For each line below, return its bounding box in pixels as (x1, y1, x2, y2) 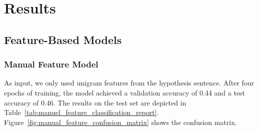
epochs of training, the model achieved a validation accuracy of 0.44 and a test (4, 87, 245, 97)
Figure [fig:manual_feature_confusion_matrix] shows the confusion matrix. (4, 116, 237, 127)
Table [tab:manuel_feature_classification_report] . (4, 107, 159, 117)
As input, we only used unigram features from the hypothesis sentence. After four (4, 77, 254, 88)
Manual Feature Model (4, 58, 98, 70)
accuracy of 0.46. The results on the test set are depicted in (4, 97, 186, 107)
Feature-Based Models (4, 31, 122, 47)
